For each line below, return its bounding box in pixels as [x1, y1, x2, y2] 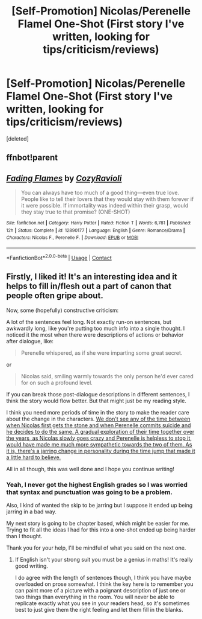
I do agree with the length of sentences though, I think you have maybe [14, 574, 192, 581]
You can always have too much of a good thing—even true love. [20, 189, 179, 197]
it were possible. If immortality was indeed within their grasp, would [20, 202, 189, 209]
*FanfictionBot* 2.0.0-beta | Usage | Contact [6, 253, 112, 261]
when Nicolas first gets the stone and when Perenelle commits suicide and [6, 421, 191, 429]
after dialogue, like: [6, 337, 54, 344]
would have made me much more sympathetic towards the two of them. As [6, 440, 192, 448]
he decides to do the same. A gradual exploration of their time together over [6, 428, 195, 435]
